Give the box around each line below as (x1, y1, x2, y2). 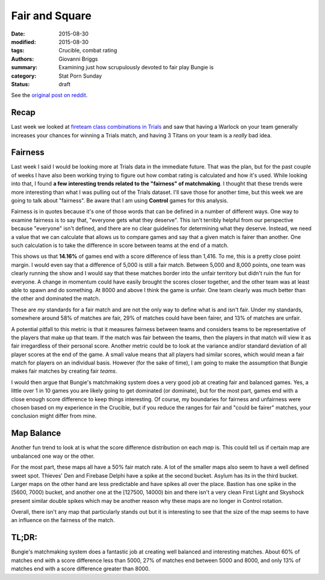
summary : (11, 64, 38, 71)
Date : (11, 30, 25, 37)
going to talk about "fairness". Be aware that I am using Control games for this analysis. (11, 197, 229, 204)
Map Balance (11, 428, 61, 438)
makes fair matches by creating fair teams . (11, 367, 117, 375)
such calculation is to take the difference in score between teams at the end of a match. (11, 242, 229, 249)
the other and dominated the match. (11, 295, 101, 302)
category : (11, 72, 37, 80)
